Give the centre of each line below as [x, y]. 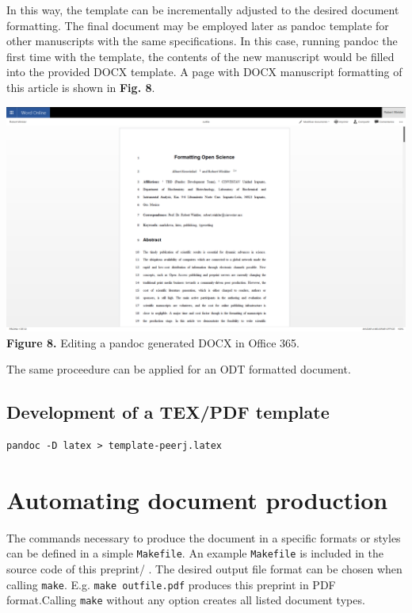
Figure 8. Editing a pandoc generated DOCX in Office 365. [153, 342]
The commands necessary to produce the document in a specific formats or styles [204, 537]
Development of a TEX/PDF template [168, 412]
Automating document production [197, 499]
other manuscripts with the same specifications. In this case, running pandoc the [202, 41]
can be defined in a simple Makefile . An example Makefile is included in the [195, 553]
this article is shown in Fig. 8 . [81, 87]
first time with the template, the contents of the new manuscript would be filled [200, 56]
